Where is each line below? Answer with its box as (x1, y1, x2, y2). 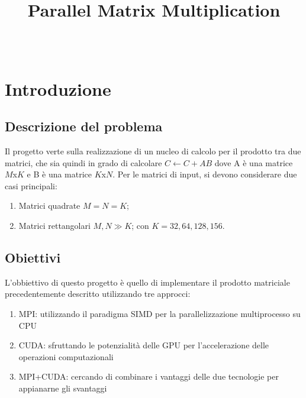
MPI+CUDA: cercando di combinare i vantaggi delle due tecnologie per (18, 370, 279, 383)
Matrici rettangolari (18, 219, 91, 232)
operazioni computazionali (18, 350, 114, 363)
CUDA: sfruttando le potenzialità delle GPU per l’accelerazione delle (18, 339, 269, 351)
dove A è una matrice (214, 156, 293, 169)
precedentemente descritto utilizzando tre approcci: (5, 287, 191, 300)
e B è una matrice (27, 168, 92, 180)
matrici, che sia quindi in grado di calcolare (5, 156, 162, 169)
